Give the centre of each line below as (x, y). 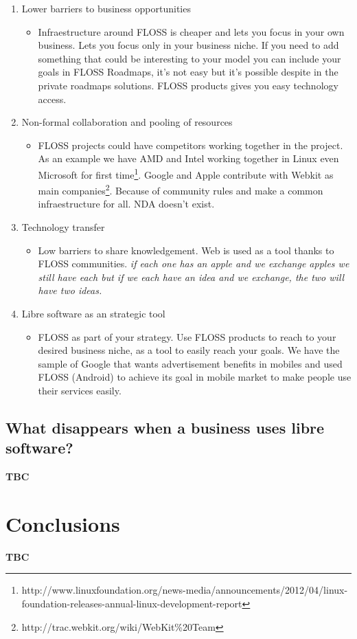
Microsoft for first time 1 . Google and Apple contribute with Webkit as (186, 173)
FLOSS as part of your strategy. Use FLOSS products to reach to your (187, 336)
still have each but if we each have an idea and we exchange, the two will (191, 277)
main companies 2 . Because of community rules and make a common (181, 189)
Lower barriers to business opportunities (106, 8)
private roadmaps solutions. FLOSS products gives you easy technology (188, 85)
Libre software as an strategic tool (93, 313)
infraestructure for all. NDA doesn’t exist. (126, 204)
